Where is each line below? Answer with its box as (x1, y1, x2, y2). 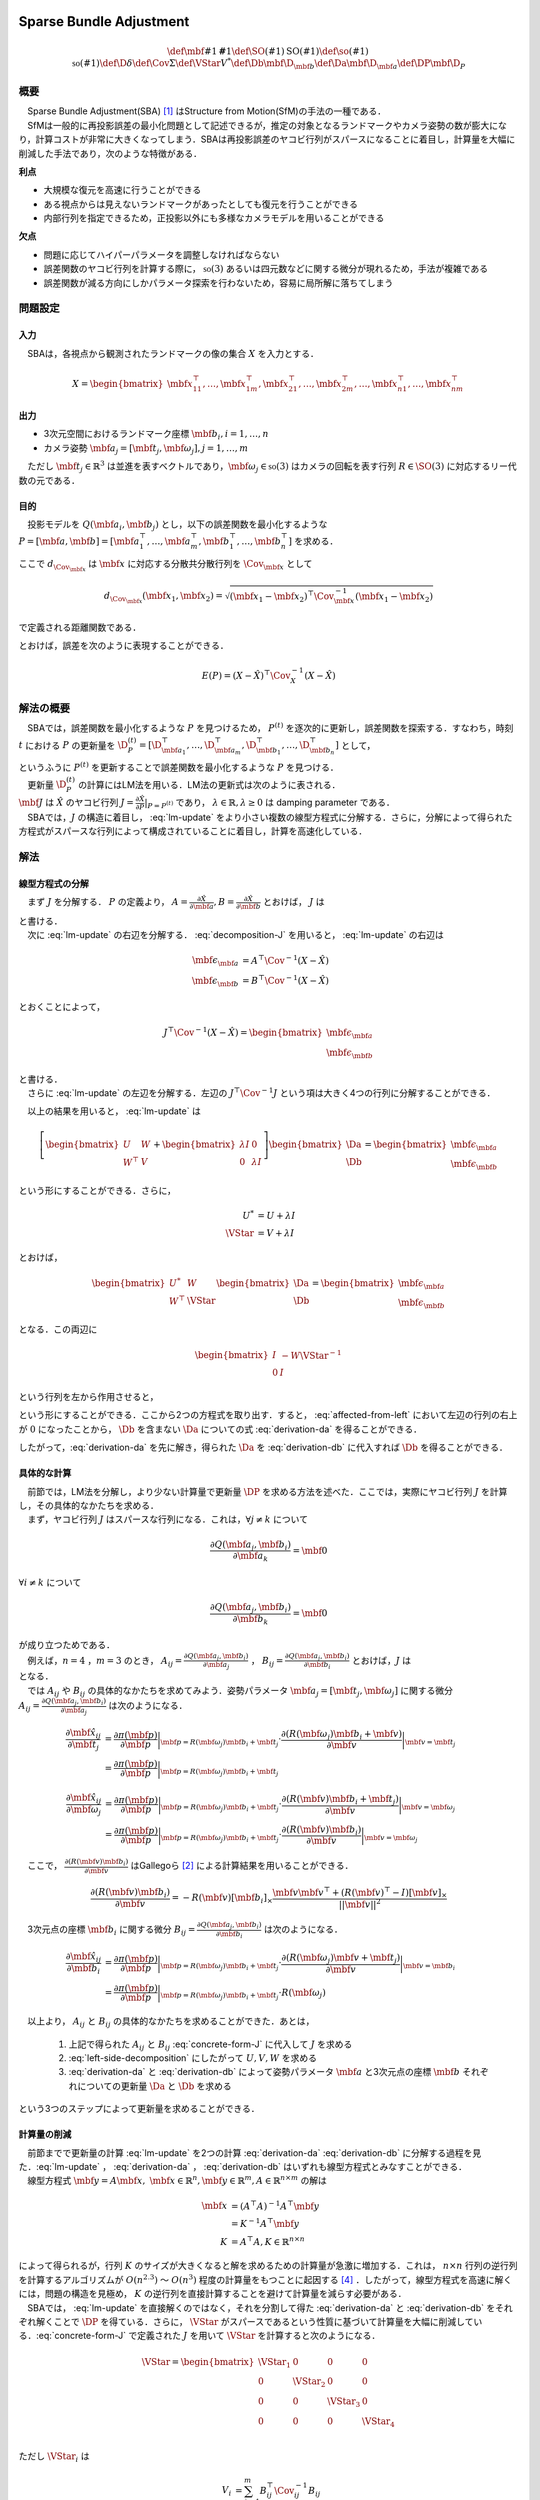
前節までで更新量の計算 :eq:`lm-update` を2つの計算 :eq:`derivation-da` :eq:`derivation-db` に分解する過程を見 (26, 2146, 482, 2159)
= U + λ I (257, 1210, 296, 1221)
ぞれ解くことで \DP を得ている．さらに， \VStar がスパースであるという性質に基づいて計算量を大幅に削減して (18, 2315, 474, 2327)
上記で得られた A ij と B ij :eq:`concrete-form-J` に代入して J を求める (68, 2038, 353, 2052)
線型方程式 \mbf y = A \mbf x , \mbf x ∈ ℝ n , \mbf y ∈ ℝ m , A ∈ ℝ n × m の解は (26, 2173, 327, 2187)
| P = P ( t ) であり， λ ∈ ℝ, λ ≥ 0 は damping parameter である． (144, 796, 395, 810)
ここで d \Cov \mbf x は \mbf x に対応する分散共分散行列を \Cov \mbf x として (18, 557, 313, 573)
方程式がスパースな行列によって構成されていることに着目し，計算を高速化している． (18, 825, 368, 837)
